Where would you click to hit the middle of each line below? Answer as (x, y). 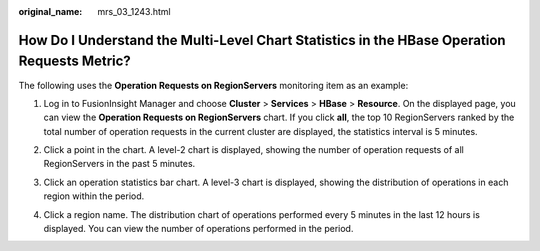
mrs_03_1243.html (134, 11)
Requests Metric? (75, 61)
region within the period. (94, 196)
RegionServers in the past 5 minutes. (119, 164)
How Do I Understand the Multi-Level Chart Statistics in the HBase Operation (262, 40)
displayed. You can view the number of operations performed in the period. (198, 229)
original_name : (50, 11)
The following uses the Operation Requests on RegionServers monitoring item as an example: (213, 85)
